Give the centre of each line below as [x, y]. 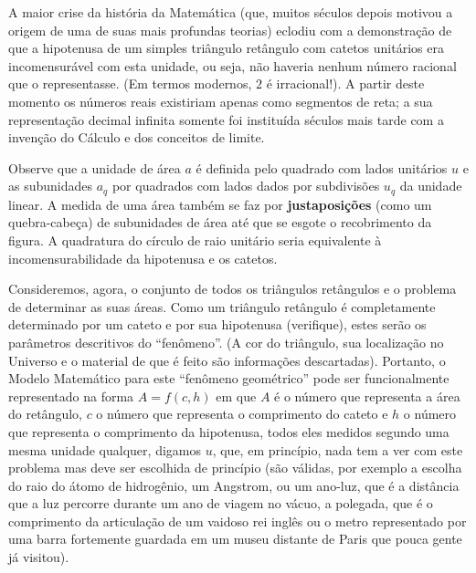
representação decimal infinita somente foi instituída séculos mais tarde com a [226, 119]
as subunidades [51, 186]
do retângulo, [45, 414]
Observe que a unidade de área [95, 167]
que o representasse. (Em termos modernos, [130, 83]
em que [236, 396]
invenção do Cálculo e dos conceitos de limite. [137, 137]
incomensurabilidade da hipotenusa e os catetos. [143, 258]
